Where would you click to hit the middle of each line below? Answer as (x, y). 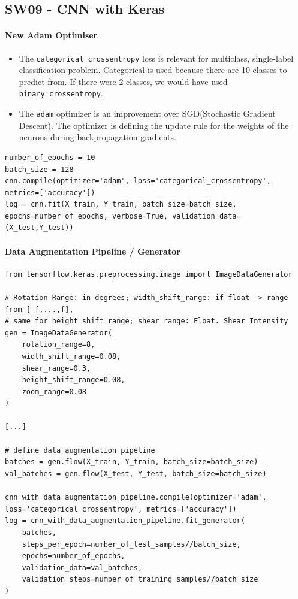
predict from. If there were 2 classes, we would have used (123, 81)
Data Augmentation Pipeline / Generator (93, 251)
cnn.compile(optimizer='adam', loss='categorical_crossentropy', (138, 181)
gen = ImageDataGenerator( (58, 333)
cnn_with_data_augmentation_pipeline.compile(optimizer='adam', (136, 497)
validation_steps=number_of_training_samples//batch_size (140, 580)
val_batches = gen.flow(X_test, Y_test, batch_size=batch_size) (136, 474)
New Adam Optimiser (51, 35)
